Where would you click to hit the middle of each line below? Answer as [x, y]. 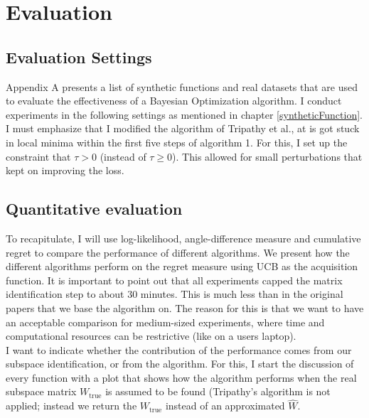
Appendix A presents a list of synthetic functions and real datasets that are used [182, 86]
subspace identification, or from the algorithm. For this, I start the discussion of [180, 364]
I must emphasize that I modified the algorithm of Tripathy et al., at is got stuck [183, 128]
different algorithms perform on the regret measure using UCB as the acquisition [182, 266]
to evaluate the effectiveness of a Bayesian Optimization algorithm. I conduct [174, 101]
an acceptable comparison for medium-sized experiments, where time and [165, 322]
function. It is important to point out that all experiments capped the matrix [174, 280]
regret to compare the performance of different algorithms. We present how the [178, 252]
